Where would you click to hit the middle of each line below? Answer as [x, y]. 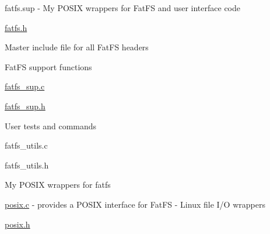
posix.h [17, 224]
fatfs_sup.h [25, 106]
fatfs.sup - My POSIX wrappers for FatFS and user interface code [123, 8]
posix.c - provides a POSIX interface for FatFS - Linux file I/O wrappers [135, 204]
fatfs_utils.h [27, 165]
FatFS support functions [48, 66]
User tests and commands [51, 125]
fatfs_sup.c [25, 86]
